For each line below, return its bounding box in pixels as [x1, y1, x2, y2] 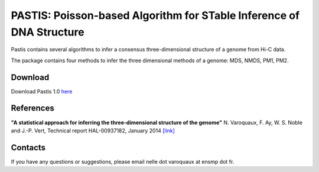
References [11, 103, 54, 113]
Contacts [11, 142, 46, 152]
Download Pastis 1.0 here [11, 87, 73, 95]
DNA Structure [11, 25, 85, 38]
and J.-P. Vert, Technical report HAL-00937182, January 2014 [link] [11, 127, 175, 134]
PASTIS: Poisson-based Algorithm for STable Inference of [11, 9, 300, 22]
